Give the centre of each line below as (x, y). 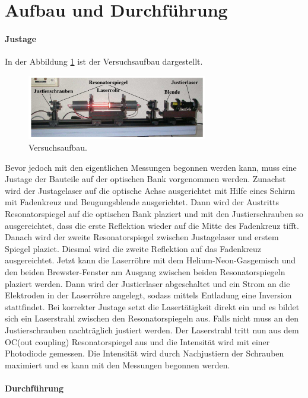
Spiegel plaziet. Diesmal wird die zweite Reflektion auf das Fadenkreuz (133, 248)
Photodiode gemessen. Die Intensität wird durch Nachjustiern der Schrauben (145, 353)
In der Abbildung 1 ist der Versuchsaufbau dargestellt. (104, 61)
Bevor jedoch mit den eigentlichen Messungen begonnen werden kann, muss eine (151, 167)
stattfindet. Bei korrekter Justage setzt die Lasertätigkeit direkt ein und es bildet (152, 306)
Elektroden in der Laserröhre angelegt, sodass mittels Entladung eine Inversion (148, 295)
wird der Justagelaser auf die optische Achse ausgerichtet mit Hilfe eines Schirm (150, 190)
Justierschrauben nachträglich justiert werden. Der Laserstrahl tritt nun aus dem (152, 329)
